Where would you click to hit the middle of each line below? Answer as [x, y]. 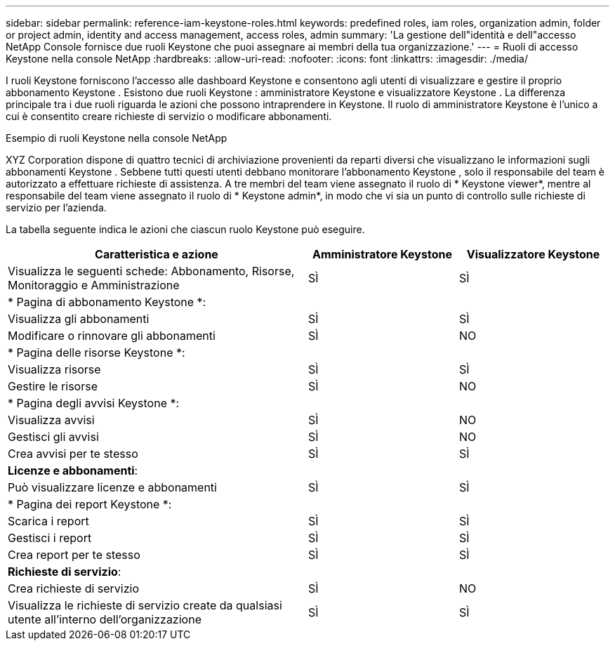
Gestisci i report [50, 538]
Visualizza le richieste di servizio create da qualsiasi [145, 605]
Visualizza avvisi [51, 420]
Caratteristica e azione [157, 254]
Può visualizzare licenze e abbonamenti [112, 487]
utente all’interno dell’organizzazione [105, 619]
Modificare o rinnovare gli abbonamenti [112, 336]
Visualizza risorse [54, 369]
